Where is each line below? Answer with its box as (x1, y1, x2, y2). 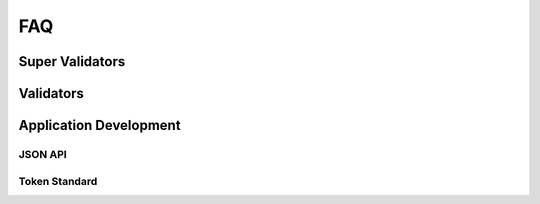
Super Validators (18, 53, 126, 70)
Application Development (18, 117, 181, 134)
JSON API (18, 147, 67, 161)
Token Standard (18, 174, 98, 188)
